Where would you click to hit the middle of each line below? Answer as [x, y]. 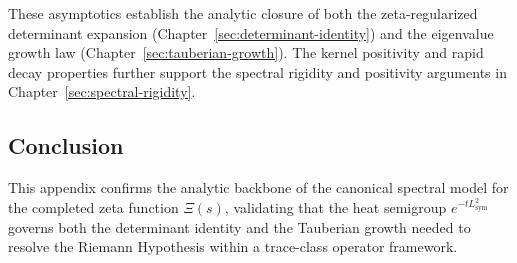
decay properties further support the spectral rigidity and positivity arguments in [257, 71]
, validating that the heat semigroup [335, 207]
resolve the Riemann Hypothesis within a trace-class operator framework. [233, 246]
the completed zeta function [93, 207]
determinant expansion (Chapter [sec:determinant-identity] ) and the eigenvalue [251, 32]
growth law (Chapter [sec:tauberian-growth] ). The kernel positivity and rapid [246, 52]
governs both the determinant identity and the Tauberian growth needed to [239, 226]
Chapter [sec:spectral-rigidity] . [102, 91]
